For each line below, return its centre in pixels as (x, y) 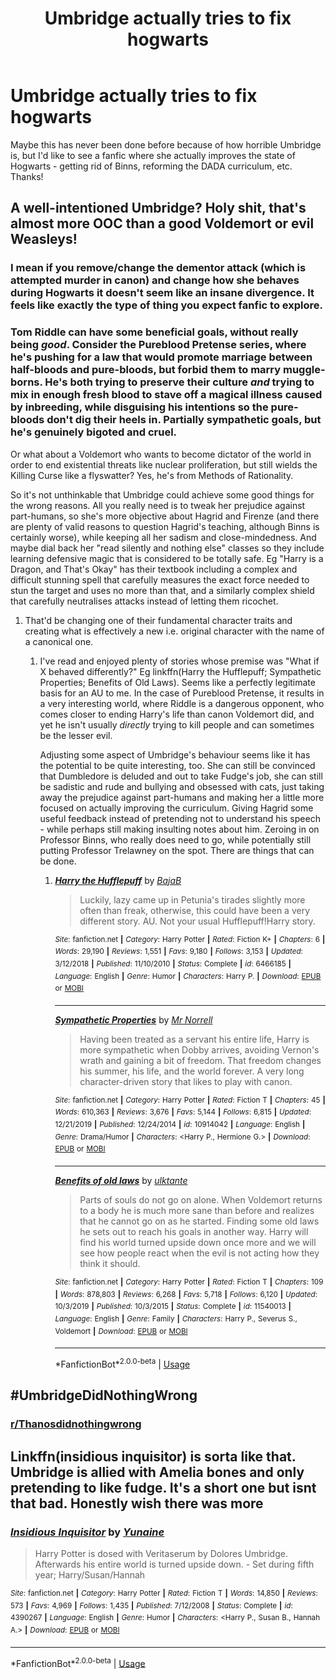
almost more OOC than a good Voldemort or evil (162, 223)
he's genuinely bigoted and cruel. (94, 432)
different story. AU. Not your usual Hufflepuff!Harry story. (197, 921)
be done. (58, 861)
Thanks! (27, 176)
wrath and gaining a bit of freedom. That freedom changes (200, 1060)
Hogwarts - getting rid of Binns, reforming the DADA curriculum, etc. (151, 166)
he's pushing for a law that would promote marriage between (161, 357)
